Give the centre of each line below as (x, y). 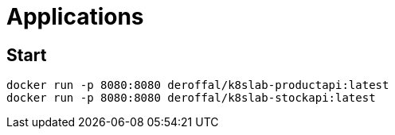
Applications (75, 17)
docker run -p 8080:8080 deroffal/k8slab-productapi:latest (198, 85)
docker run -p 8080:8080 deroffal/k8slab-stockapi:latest (191, 98)
